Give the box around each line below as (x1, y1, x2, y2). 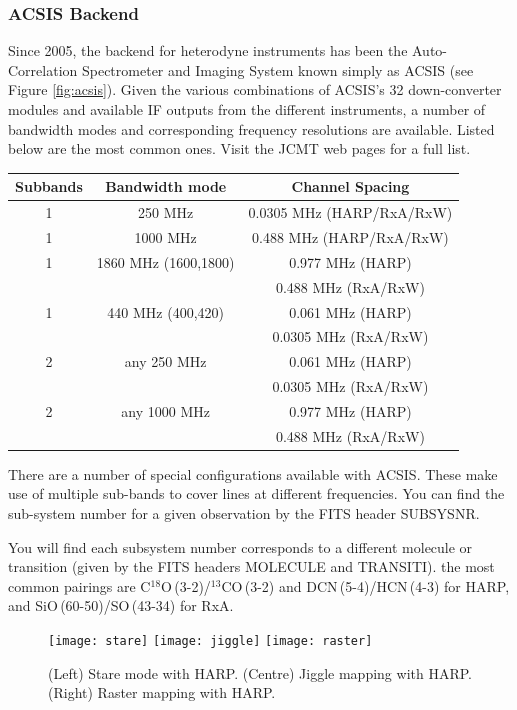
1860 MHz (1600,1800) (96, 251, 235, 272)
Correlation (8, 59, 78, 80)
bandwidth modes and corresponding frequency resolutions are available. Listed (8, 118, 495, 139)
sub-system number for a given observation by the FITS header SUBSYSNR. (8, 503, 480, 523)
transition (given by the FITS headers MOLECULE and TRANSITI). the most (8, 556, 495, 577)
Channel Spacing (291, 176, 410, 197)
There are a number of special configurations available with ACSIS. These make (8, 463, 498, 484)
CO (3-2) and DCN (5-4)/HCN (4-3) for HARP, (221, 575, 510, 596)
